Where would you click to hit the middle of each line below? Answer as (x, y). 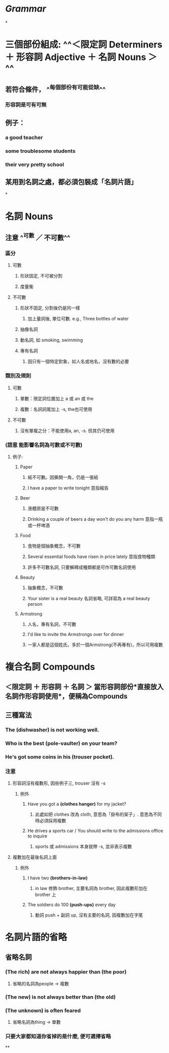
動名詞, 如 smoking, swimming (51, 340)
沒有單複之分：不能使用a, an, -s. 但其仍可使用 (67, 431)
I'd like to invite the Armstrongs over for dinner (76, 634)
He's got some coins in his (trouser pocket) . (60, 757)
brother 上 (46, 894)
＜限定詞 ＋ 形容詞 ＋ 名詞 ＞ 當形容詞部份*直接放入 (84, 687)
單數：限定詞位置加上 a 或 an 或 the (57, 398)
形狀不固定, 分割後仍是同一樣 (50, 308)
